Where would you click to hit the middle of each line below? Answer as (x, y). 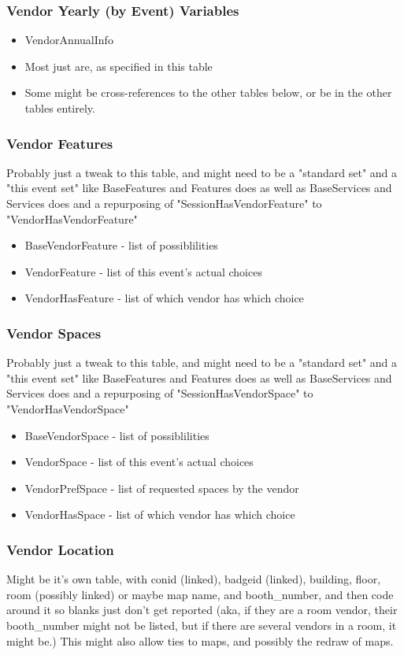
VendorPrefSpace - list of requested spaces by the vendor (162, 488)
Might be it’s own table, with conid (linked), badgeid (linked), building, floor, (194, 579)
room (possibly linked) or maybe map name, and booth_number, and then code (200, 594)
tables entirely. (60, 108)
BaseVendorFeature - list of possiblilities (121, 245)
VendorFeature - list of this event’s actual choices (143, 271)
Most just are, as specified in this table (119, 66)
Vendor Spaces (54, 333)
